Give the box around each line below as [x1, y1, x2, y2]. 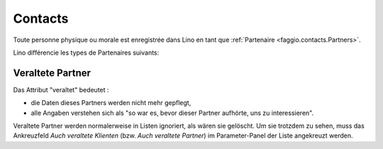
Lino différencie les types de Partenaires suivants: [13, 48, 160, 57]
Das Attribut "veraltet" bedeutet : [13, 85, 109, 94]
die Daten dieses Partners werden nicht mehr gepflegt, [30, 99, 191, 107]
